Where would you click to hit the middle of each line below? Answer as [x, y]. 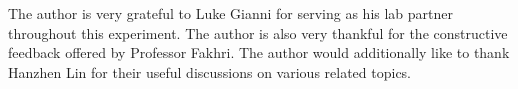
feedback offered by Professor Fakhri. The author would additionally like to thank [259, 52]
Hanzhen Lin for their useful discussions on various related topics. [210, 71]
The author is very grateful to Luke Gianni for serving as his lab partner [231, 13]
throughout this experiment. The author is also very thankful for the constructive [258, 32]
